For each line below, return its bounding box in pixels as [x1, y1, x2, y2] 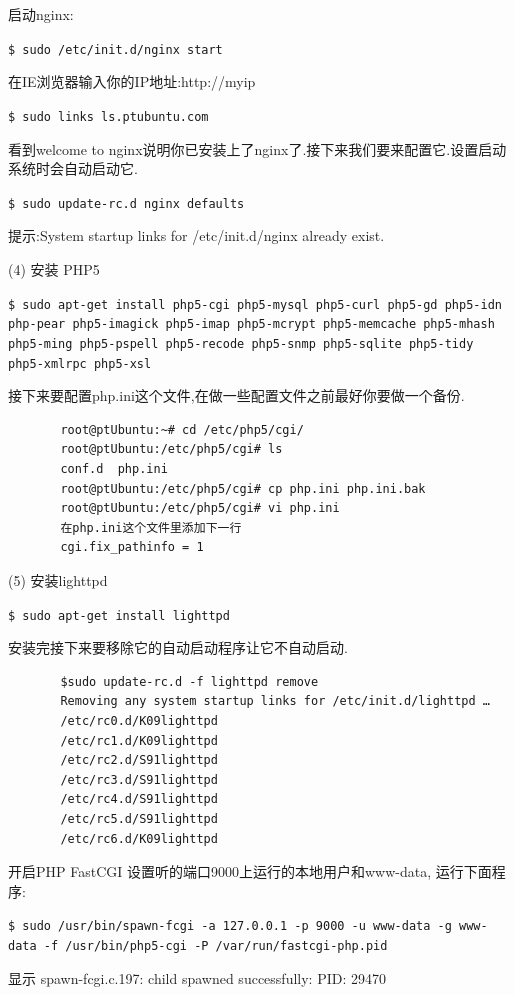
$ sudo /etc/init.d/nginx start [8, 42, 223, 57]
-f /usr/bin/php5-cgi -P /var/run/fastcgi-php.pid [43, 938, 388, 953]
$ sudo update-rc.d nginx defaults [8, 196, 245, 211]
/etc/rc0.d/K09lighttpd [60, 713, 218, 728]
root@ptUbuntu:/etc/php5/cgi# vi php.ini [60, 501, 340, 516]
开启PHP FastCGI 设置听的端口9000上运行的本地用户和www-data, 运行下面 [8, 861, 492, 882]
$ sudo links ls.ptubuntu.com [8, 109, 209, 124]
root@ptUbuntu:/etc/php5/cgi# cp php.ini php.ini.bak [60, 481, 426, 496]
